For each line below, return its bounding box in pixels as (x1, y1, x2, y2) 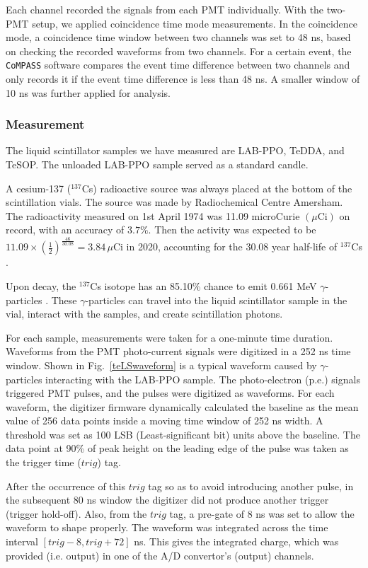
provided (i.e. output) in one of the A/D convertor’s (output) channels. (6, 547, 314, 562)
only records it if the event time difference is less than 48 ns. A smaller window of (6, 71, 360, 86)
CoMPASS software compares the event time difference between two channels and (6, 57, 350, 72)
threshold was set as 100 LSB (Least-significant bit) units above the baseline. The (6, 427, 360, 441)
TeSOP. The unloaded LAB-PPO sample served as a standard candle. (6, 157, 309, 172)
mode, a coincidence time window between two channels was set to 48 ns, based (6, 30, 351, 45)
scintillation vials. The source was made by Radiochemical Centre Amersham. (6, 195, 343, 209)
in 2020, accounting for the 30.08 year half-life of (126, 239, 338, 254)
